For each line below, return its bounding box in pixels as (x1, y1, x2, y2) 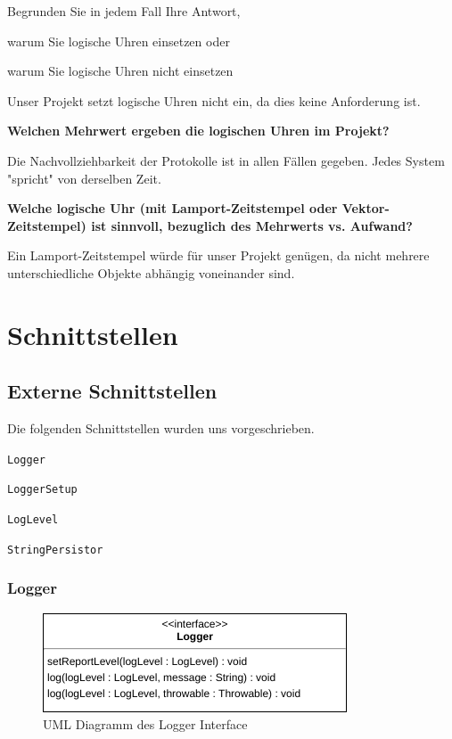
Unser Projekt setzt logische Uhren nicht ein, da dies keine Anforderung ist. (7, 91, 421, 110)
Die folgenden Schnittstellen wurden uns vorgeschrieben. (7, 419, 315, 438)
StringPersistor (7, 543, 103, 556)
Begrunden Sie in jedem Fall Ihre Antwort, (7, 2, 241, 20)
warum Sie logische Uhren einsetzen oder (7, 31, 230, 50)
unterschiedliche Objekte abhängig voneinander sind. (7, 263, 295, 282)
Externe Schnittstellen (7, 377, 218, 405)
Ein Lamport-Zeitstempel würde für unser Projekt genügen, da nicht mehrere (7, 246, 430, 265)
